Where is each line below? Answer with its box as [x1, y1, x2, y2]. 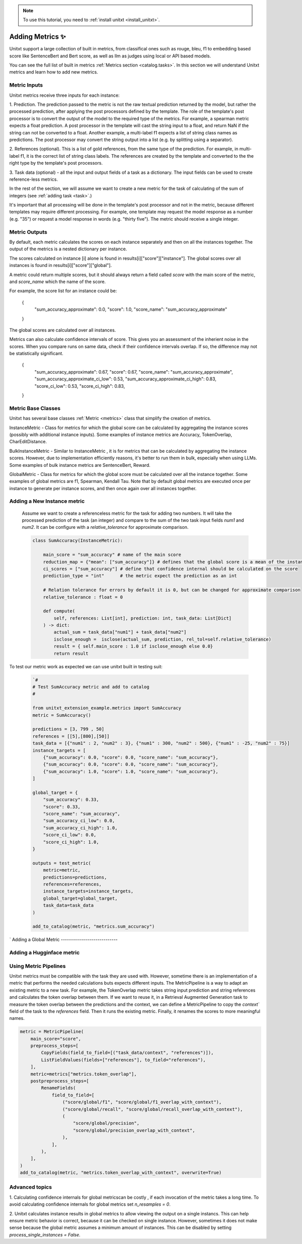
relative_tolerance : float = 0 [43, 594, 123, 600]
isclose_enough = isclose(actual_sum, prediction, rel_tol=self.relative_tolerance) [53, 636, 272, 642]
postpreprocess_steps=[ [30, 1078, 89, 1084]
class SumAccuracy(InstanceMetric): [32, 538, 123, 543]
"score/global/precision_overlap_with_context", [73, 1127, 195, 1133]
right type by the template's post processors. [9, 160, 103, 166]
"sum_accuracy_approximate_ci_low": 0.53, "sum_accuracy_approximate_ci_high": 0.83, [34, 376, 216, 382]
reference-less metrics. [9, 176, 58, 182]
